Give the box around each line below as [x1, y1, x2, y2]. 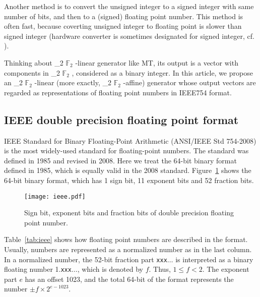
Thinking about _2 [4, 57, 63, 68]
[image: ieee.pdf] [24, 193, 86, 200]
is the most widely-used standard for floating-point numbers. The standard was [4, 145, 249, 156]
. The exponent [202, 264, 249, 274]
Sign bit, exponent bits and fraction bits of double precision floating [24, 207, 234, 218]
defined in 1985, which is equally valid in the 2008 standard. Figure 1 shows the [4, 165, 251, 175]
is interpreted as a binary [175, 254, 253, 264]
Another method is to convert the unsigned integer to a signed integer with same [4, 1, 254, 11]
